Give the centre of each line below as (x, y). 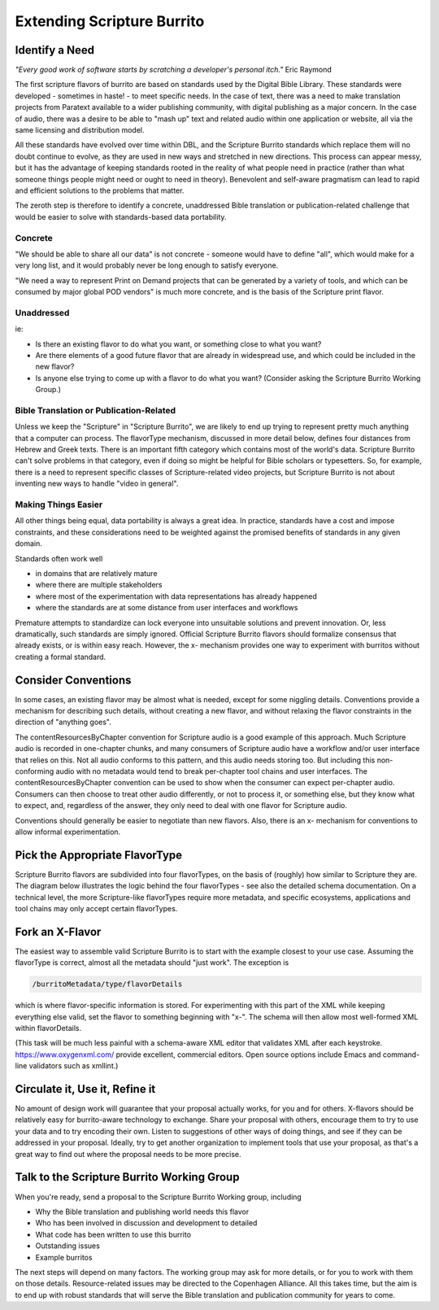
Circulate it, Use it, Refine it (85, 1089)
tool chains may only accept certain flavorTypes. (96, 908)
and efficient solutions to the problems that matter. (100, 190)
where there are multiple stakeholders (99, 585)
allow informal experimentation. (68, 832)
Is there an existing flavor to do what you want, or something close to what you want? (178, 344)
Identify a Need (55, 50)
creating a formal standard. (61, 657)
